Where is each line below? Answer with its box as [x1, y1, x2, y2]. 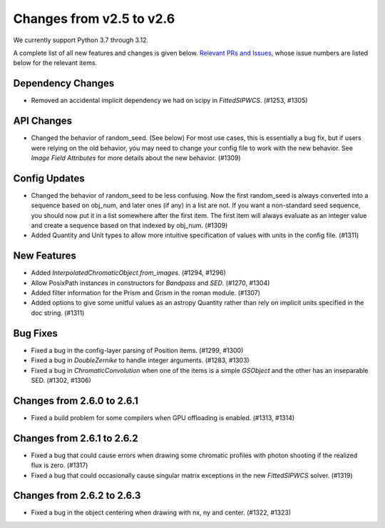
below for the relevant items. [13, 59, 98, 67]
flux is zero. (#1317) [31, 461, 88, 469]
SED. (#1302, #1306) [31, 376, 92, 384]
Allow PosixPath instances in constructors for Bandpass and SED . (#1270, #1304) [31, 279, 270, 287]
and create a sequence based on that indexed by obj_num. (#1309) [31, 221, 228, 229]
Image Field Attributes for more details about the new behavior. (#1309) [31, 154, 242, 162]
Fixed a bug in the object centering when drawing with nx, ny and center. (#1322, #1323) [31, 508, 292, 517]
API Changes [13, 115, 73, 127]
